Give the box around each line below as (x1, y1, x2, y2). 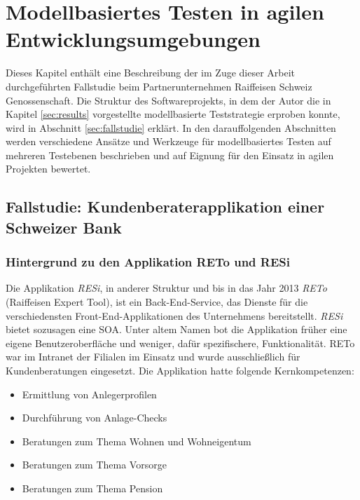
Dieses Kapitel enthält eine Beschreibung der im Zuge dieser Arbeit (6, 65, 296, 80)
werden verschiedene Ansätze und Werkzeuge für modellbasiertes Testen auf (6, 134, 331, 149)
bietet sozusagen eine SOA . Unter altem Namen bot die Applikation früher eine (6, 322, 347, 337)
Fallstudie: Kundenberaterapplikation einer (6, 196, 325, 217)
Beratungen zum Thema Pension (22, 480, 163, 495)
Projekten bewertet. (6, 161, 91, 176)
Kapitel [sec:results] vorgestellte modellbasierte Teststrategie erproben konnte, (6, 107, 340, 121)
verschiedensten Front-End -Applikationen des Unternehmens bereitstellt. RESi (6, 308, 343, 323)
